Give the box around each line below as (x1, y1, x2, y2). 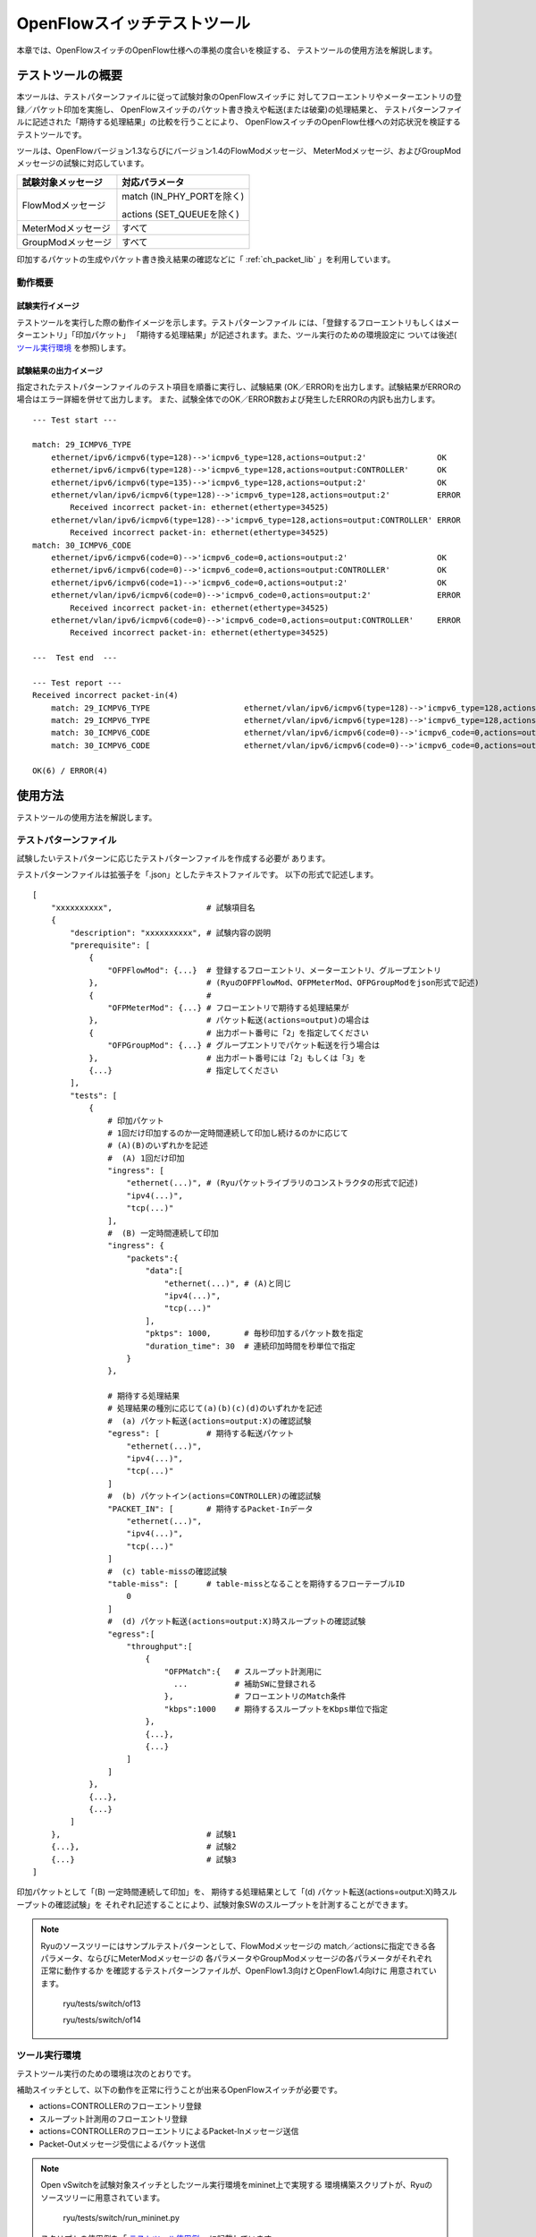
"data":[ (145, 1266, 183, 1276)
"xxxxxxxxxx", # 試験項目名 (50, 902, 255, 913)
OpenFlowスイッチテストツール (16, 13, 250, 33)
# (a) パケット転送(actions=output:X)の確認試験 (107, 1416, 312, 1426)
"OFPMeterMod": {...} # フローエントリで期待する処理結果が (107, 1002, 349, 1013)
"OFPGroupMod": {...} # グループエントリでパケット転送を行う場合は (107, 1041, 380, 1050)
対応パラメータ (121, 175, 185, 188)
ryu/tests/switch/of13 (63, 1998, 142, 2009)
